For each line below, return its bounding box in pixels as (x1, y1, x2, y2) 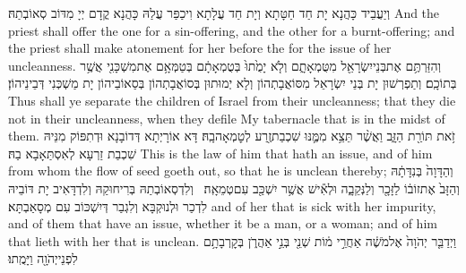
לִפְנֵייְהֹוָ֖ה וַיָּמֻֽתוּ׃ (8, 249, 78, 268)
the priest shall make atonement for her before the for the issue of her (8, 38, 392, 57)
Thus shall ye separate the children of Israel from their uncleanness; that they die (8, 90, 456, 109)
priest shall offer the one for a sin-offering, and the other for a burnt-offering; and (8, 21, 455, 39)
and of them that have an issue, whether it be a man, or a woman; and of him (8, 214, 437, 233)
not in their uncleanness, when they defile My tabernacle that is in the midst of (8, 108, 445, 127)
